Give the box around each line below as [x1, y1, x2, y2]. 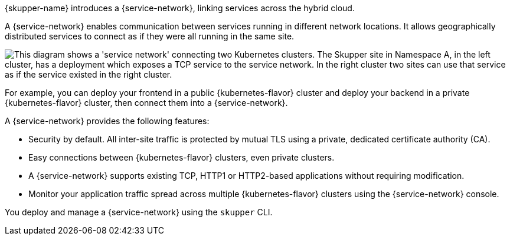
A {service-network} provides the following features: [5, 116, 210, 126]
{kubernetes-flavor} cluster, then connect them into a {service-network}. [5, 98, 288, 108]
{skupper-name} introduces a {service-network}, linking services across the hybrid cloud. [5, 3, 355, 13]
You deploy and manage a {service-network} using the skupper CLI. [5, 207, 273, 217]
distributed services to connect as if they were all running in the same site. [5, 31, 295, 41]
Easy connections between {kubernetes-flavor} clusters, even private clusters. [28, 152, 335, 162]
